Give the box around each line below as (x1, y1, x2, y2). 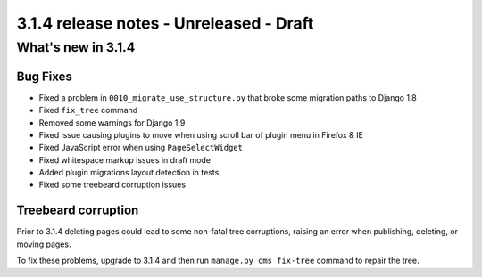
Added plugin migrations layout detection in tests (38, 167, 220, 178)
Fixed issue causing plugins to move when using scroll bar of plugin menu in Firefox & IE (38, 129, 363, 140)
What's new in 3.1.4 (16, 39, 136, 55)
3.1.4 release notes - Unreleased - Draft (16, 13, 314, 33)
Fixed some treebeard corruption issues (38, 179, 187, 191)
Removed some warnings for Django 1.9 (38, 117, 186, 128)
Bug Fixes (16, 69, 73, 84)
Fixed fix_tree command (38, 105, 138, 116)
